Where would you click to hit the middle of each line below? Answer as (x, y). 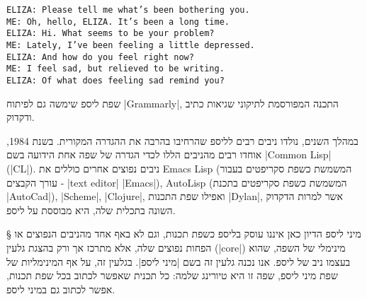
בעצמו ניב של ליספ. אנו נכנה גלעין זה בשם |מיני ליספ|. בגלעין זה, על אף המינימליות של (179, 261)
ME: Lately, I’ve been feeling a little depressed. (131, 45)
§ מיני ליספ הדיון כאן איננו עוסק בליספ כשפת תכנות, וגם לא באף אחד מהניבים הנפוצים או (184, 234)
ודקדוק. (21, 117)
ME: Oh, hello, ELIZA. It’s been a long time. (118, 22)
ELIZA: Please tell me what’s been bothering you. (128, 10)
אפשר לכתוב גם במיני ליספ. (61, 289)
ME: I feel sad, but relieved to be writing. (115, 69)
